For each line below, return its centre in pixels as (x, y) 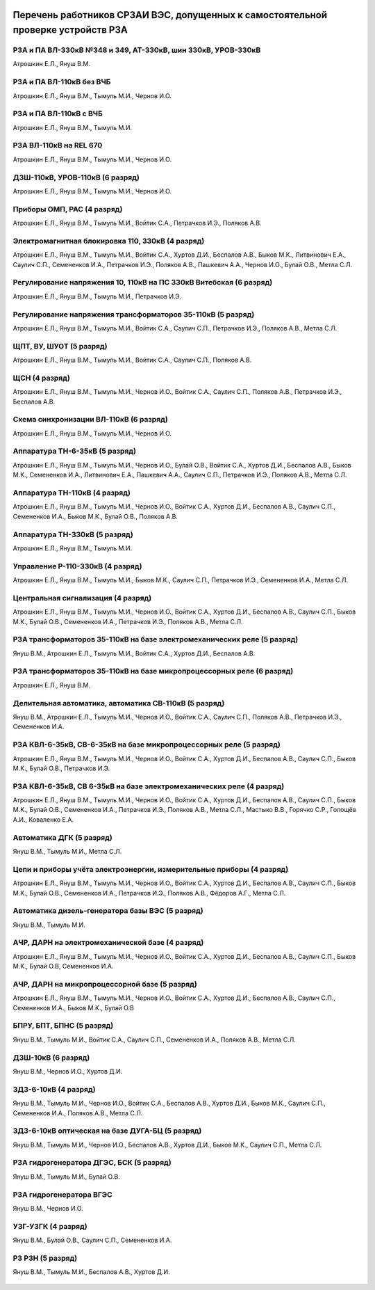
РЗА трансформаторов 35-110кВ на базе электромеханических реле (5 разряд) (156, 639)
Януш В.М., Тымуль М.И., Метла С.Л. (67, 851)
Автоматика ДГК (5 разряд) (62, 837)
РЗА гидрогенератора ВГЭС (62, 1195)
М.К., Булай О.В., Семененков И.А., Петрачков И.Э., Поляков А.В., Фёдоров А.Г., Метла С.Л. (149, 893)
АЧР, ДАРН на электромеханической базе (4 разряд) (108, 943)
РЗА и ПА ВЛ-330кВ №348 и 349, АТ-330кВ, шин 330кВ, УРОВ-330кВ (137, 50)
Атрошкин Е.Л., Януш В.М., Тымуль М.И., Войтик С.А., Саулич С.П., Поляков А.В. (132, 360)
